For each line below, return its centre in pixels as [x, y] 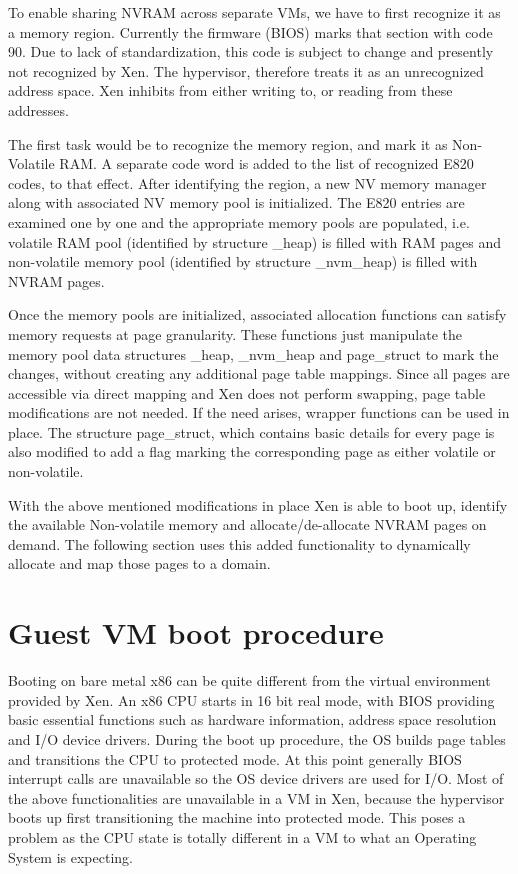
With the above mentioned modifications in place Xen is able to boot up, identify [258, 504]
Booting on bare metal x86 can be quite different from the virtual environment [249, 680]
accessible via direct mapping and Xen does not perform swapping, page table [247, 392]
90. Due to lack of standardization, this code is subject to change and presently [251, 51]
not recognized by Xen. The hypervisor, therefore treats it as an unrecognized [246, 70]
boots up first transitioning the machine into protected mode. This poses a [237, 817]
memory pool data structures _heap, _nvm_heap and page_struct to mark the [253, 353]
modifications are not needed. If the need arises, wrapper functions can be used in [259, 412]
